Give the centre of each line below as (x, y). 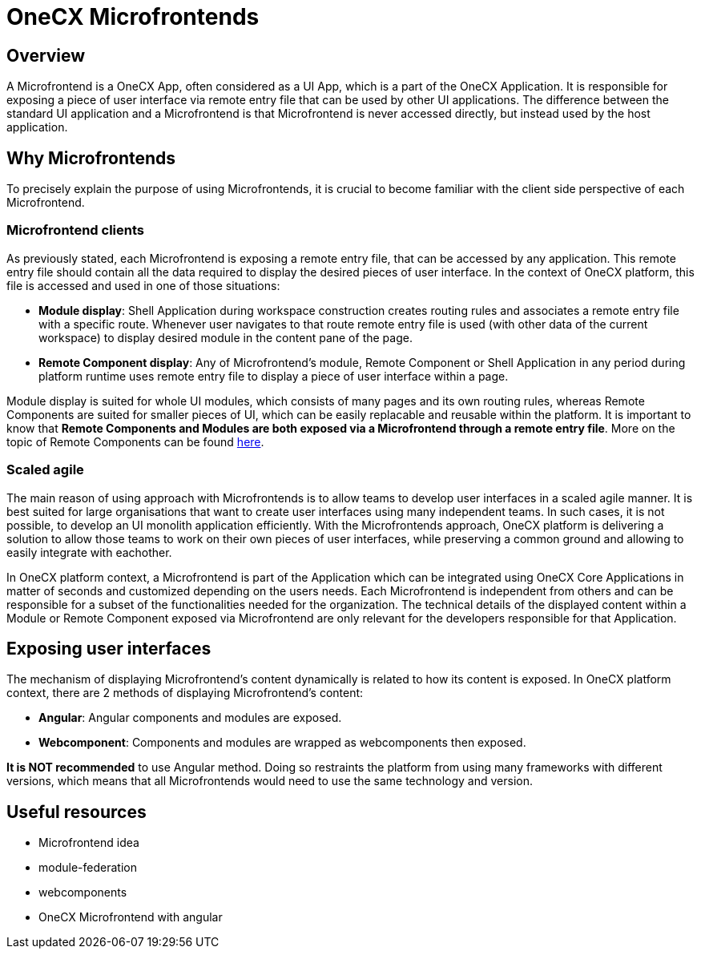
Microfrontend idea (89, 843)
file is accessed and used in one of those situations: (143, 285)
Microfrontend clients (75, 230)
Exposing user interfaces (109, 648)
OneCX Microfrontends (133, 17)
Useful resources (77, 812)
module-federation (88, 868)
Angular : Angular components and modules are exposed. (190, 718)
